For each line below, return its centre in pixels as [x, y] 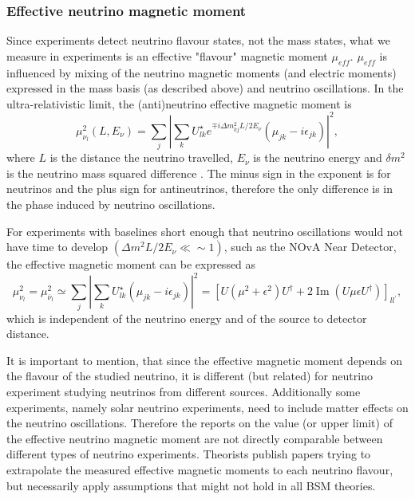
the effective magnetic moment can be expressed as [131, 264]
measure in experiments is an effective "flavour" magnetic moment [167, 55]
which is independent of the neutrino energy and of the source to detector [187, 318]
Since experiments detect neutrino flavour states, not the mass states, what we [198, 40]
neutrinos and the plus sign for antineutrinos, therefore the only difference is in [200, 189]
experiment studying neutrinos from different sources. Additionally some [184, 391]
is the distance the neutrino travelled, [141, 157]
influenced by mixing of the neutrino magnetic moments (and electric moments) [202, 72]
